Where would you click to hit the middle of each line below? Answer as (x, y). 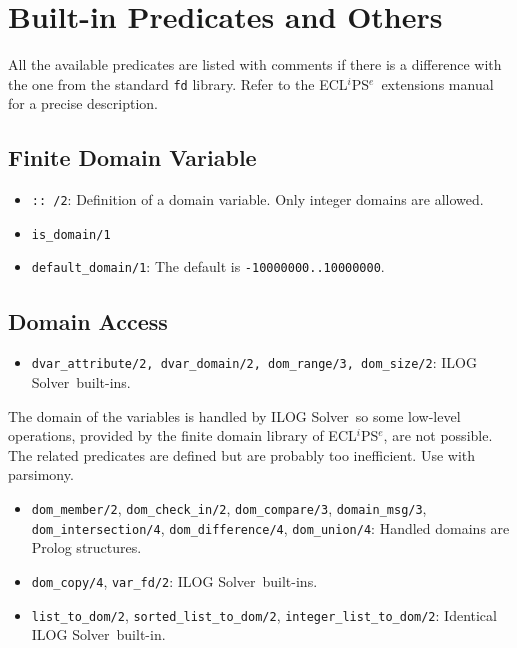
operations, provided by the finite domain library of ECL (182, 435)
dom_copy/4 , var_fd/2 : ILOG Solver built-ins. (174, 580)
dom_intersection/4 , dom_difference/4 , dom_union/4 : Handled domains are (270, 527)
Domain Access (88, 320)
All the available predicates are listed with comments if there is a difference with (255, 64)
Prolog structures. (86, 547)
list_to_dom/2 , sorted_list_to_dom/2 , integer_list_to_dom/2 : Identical (264, 614)
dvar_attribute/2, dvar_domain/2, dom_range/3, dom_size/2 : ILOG (254, 362)
